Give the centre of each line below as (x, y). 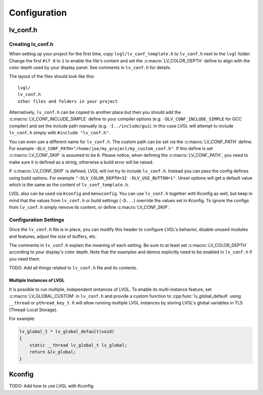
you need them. (25, 259)
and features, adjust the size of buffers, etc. (53, 236)
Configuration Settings (37, 220)
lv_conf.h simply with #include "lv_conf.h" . (59, 133)
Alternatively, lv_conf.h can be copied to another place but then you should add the (95, 113)
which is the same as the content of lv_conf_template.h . (69, 185)
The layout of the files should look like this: (52, 76)
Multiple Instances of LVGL (37, 281)
